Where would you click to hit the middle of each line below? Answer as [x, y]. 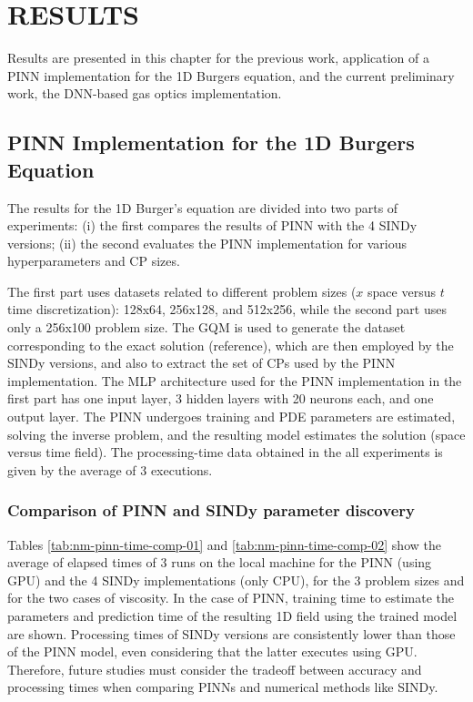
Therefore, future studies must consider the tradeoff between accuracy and [215, 669]
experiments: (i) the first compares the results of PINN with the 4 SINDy [212, 225]
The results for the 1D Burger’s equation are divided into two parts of [203, 207]
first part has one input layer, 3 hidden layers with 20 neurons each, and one [221, 398]
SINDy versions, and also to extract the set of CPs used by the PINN [201, 363]
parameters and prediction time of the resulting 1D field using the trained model [232, 616]
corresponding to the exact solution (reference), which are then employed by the [231, 345]
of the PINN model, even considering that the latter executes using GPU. [212, 651]
